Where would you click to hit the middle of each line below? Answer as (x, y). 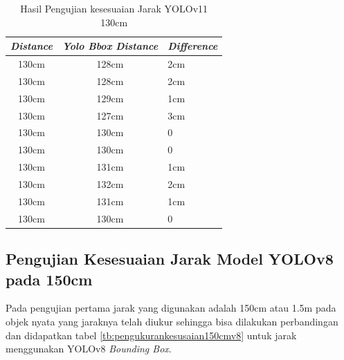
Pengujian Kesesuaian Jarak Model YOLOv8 (170, 259)
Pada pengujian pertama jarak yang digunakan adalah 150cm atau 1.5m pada (171, 308)
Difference (193, 46)
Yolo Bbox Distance (110, 46)
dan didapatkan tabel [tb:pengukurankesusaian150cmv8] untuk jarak (151, 335)
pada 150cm (49, 279)
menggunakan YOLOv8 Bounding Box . (89, 349)
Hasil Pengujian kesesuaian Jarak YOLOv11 (114, 8)
